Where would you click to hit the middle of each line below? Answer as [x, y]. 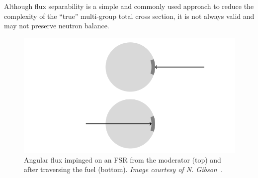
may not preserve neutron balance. [57, 26]
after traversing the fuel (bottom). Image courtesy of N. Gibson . [124, 169]
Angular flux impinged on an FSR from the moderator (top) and [123, 159]
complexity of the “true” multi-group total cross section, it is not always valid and [129, 16]
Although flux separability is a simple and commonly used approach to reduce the [129, 6]
